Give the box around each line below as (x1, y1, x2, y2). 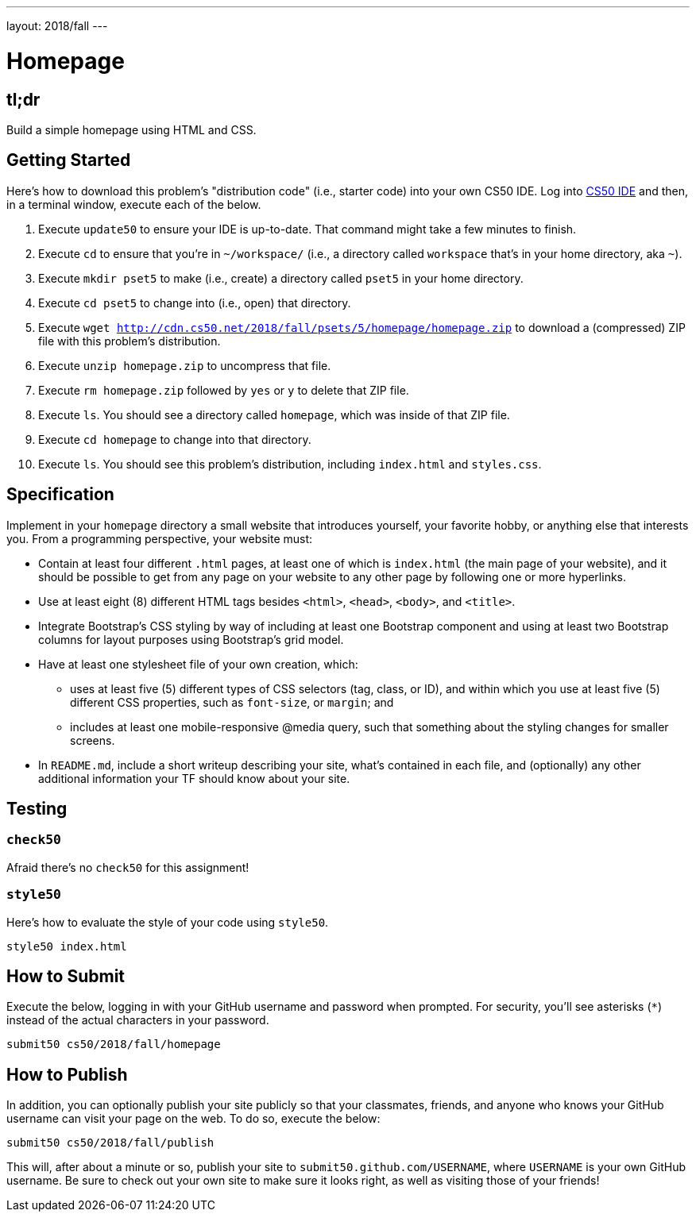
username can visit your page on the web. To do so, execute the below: (6, 1112, 381, 1126)
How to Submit (6, 966, 126, 986)
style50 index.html (6, 939, 127, 953)
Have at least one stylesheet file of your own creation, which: (38, 657, 358, 671)
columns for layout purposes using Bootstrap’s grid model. (38, 632, 344, 646)
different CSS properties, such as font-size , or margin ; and (70, 695, 394, 709)
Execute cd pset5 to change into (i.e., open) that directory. (38, 295, 351, 310)
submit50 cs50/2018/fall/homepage (6, 1038, 221, 1051)
